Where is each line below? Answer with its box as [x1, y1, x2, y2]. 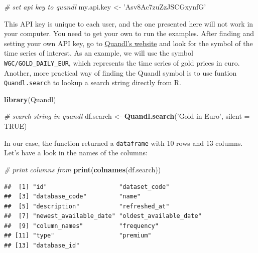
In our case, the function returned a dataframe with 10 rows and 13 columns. [4, 137, 243, 148]
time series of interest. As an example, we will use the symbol [4, 48, 193, 58]
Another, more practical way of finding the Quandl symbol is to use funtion [4, 67, 237, 78]
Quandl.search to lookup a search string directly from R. [4, 77, 181, 88]
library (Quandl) [4, 94, 56, 104]
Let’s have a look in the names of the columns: [4, 147, 148, 158]
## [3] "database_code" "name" [4, 193, 141, 200]
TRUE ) [4, 121, 27, 131]
